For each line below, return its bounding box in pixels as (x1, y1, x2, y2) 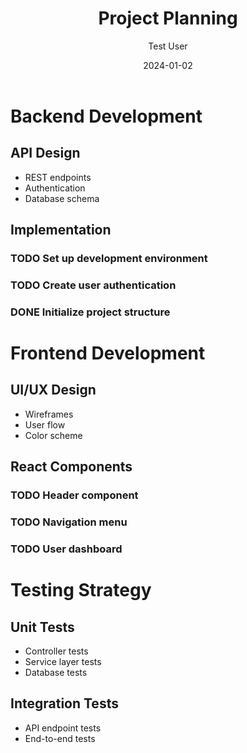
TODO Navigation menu (10, 515, 128, 529)
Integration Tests (10, 695, 119, 712)
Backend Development (10, 105, 203, 127)
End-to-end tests (24, 732, 96, 744)
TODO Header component (10, 488, 139, 502)
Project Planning (98, 7, 238, 30)
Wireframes (24, 408, 74, 420)
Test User (148, 40, 188, 52)
